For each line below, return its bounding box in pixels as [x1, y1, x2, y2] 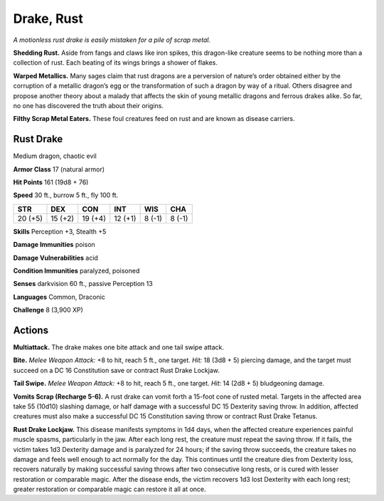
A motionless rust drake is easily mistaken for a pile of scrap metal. [13, 36, 211, 44]
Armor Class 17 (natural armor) [13, 164, 105, 174]
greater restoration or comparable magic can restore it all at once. [13, 485, 206, 494]
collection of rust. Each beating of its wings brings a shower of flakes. [13, 58, 218, 67]
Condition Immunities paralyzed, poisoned [13, 266, 140, 275]
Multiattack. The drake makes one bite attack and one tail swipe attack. [13, 343, 224, 352]
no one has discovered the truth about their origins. [13, 101, 164, 110]
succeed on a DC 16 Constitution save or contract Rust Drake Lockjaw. [13, 366, 220, 374]
